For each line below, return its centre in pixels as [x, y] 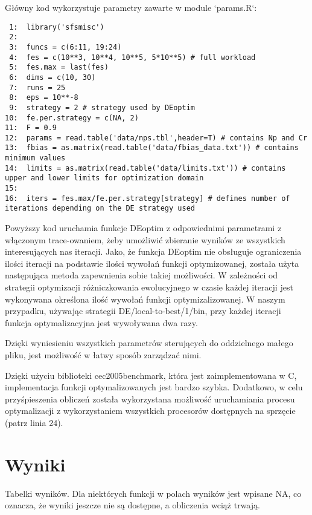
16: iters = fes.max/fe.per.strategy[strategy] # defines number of [148, 198]
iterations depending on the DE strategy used [100, 208]
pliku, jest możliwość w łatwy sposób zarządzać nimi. [103, 355]
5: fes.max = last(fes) [59, 67]
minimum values [35, 158]
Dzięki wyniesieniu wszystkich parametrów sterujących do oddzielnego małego [149, 343]
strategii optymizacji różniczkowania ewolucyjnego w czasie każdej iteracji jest [149, 287]
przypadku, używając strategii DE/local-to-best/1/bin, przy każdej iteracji [143, 311]
